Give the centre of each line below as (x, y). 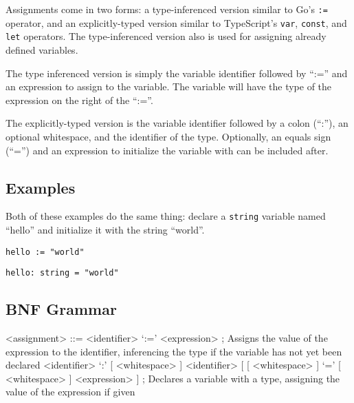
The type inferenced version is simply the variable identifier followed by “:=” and (177, 73)
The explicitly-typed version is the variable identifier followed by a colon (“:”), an (177, 123)
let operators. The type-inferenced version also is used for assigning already (166, 36)
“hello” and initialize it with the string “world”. (105, 229)
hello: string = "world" (62, 273)
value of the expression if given (70, 392)
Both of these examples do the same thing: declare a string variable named (166, 216)
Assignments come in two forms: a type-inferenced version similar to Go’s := (167, 9)
